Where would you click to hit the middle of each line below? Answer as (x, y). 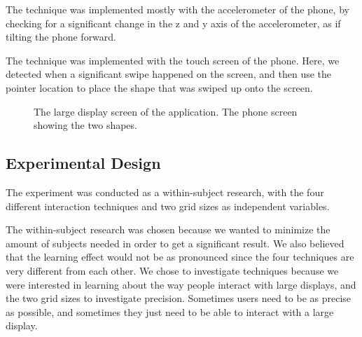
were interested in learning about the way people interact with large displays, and (181, 284)
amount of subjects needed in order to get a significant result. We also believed (175, 243)
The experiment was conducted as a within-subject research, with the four (165, 192)
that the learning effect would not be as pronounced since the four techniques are (180, 257)
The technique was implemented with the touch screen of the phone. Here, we (173, 60)
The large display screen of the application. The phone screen (166, 111)
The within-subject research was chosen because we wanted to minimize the (168, 229)
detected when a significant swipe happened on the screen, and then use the (169, 74)
